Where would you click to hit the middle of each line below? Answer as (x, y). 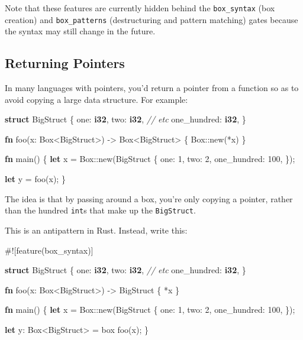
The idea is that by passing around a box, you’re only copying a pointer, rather (149, 198)
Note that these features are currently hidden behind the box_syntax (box (140, 8)
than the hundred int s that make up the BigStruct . (100, 210)
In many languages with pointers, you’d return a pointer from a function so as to (152, 88)
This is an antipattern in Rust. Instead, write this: (96, 230)
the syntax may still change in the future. (80, 31)
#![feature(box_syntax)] (49, 250)
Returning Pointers (65, 63)
